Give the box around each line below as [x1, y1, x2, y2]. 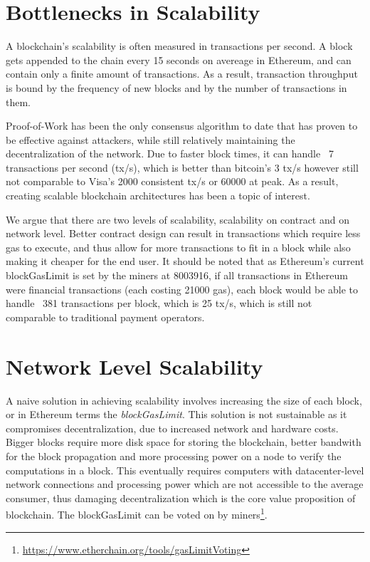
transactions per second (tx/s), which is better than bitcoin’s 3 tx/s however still [6, 160, 359, 175]
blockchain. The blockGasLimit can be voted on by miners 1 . [6, 505, 268, 521]
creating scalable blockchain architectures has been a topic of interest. [6, 188, 310, 203]
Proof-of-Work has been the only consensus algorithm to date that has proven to [6, 118, 358, 133]
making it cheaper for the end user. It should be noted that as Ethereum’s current [6, 254, 364, 269]
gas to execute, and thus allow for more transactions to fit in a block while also [6, 239, 351, 254]
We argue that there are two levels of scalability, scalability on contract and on [6, 212, 349, 227]
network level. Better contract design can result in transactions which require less [6, 226, 361, 241]
